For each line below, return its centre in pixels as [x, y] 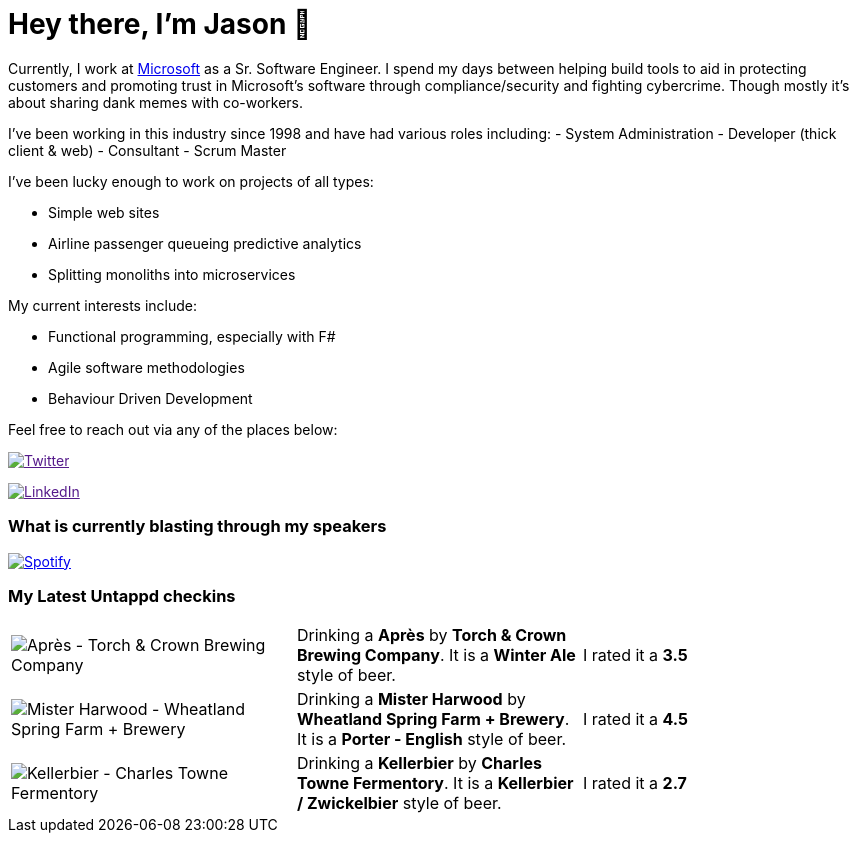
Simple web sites [104, 212]
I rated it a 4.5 [635, 719]
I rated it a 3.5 [635, 655]
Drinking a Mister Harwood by [411, 699]
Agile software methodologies [146, 367]
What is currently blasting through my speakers [197, 526]
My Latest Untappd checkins [122, 595]
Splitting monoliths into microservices [172, 274]
